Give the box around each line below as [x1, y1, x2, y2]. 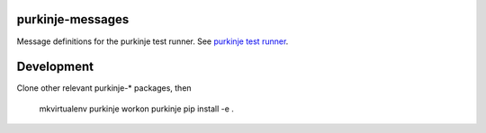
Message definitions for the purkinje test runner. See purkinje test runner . [16, 36, 289, 47]
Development [16, 59, 94, 75]
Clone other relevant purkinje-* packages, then [16, 83, 193, 93]
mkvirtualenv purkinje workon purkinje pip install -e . [39, 103, 234, 114]
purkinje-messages [16, 12, 130, 27]
